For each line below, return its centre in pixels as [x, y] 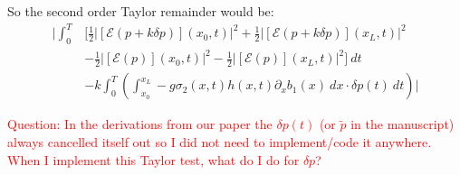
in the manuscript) [402, 124]
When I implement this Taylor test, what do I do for [153, 159]
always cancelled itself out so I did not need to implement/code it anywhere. [220, 141]
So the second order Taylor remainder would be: [141, 11]
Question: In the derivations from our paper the [140, 124]
